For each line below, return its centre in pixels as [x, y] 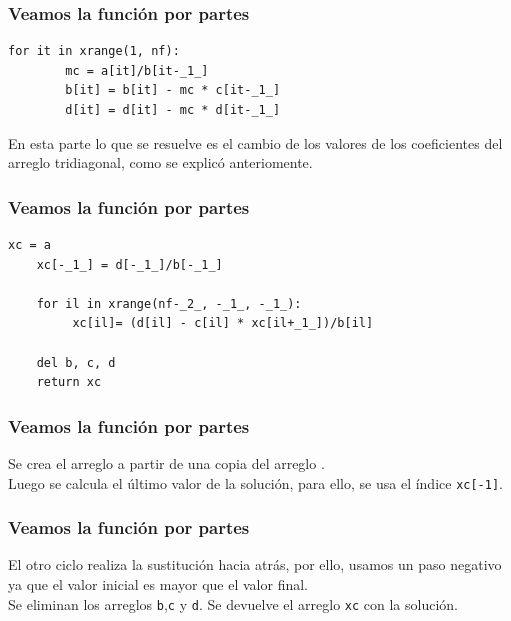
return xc [69, 382]
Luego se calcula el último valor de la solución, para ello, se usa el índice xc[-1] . [255, 482]
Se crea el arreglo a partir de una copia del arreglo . [166, 462]
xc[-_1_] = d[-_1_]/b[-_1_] [129, 264]
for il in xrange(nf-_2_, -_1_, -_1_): [169, 303]
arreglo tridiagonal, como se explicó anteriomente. [160, 162]
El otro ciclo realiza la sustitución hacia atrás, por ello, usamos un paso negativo [255, 564]
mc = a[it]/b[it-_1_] [137, 70]
